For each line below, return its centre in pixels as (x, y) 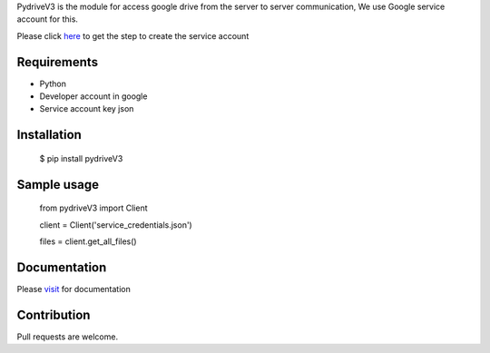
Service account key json (87, 109)
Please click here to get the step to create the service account (133, 35)
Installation (49, 135)
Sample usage (58, 185)
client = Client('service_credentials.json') (116, 225)
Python (53, 83)
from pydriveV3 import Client (94, 208)
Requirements (58, 62)
